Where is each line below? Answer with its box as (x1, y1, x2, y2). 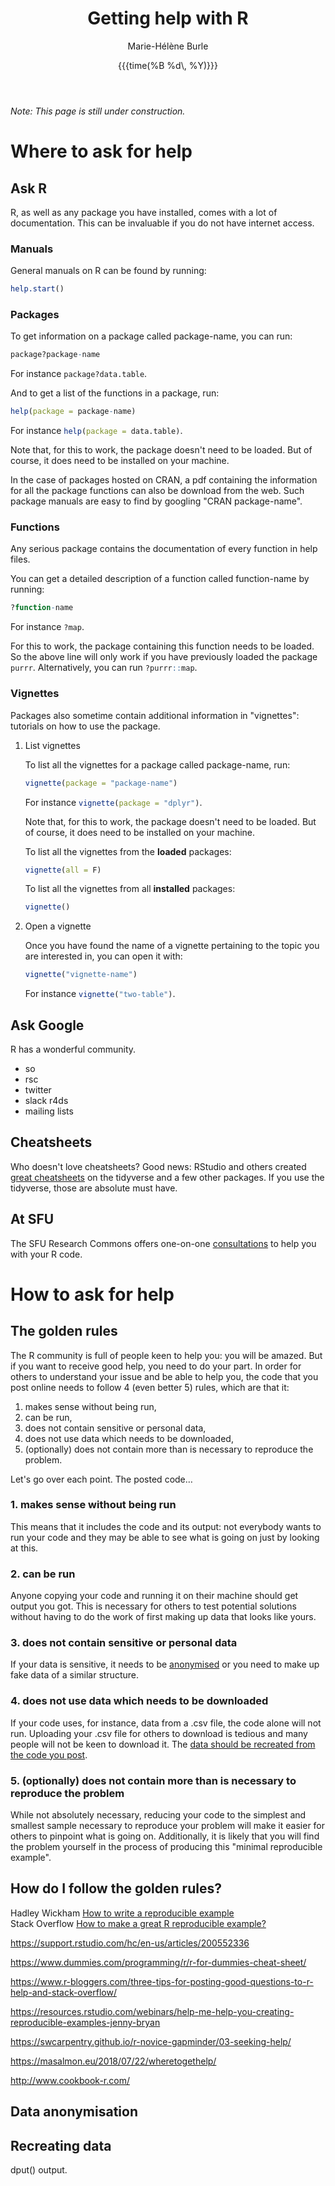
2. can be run (10, 1567, 76, 1581)
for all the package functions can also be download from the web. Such (10, 485, 305, 497)
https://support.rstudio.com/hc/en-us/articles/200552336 (10, 1937, 250, 1949)
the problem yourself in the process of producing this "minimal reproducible (10, 1841, 323, 1853)
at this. (10, 1542, 39, 1554)
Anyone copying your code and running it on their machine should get (10, 1590, 299, 1602)
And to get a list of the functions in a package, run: (10, 387, 220, 399)
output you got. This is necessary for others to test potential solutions (10, 1600, 297, 1612)
